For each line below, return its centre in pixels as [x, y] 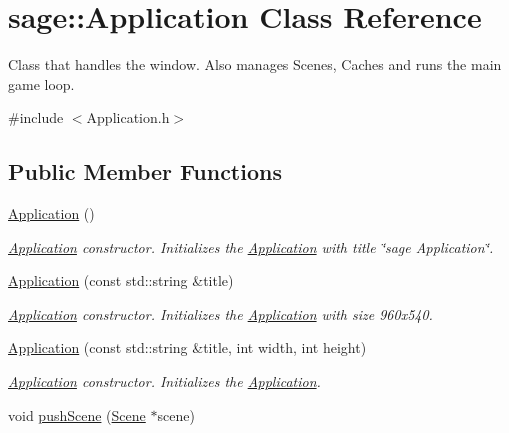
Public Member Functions [145, 171]
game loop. [41, 83]
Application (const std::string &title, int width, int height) [187, 347]
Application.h [128, 117]
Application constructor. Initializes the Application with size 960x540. [220, 313]
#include [36, 117]
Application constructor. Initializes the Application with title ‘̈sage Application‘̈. [251, 246]
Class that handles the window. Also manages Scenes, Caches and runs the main [255, 64]
